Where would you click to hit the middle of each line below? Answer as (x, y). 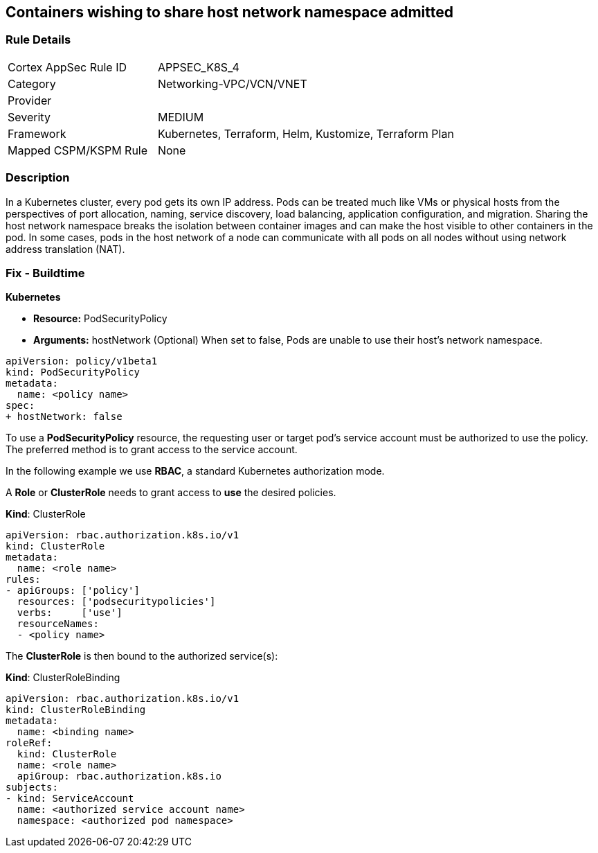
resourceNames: (58, 624)
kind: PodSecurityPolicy (73, 372)
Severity (29, 117)
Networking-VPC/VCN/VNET (232, 83)
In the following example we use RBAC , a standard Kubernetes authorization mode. (195, 471)
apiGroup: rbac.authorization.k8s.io (119, 776)
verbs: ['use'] (70, 613)
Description (38, 178)
